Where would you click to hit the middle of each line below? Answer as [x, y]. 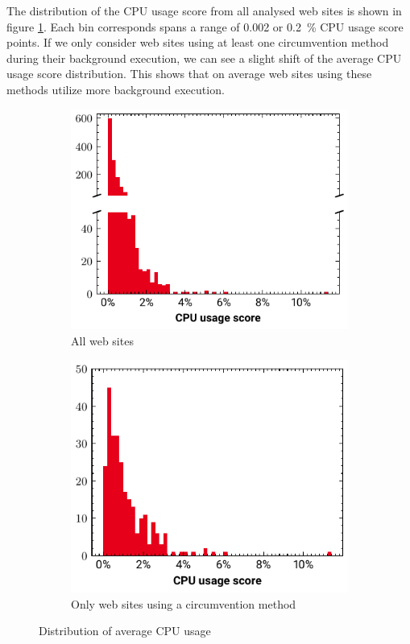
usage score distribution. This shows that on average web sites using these [189, 74]
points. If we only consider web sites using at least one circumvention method [198, 42]
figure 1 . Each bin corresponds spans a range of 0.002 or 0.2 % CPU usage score [205, 26]
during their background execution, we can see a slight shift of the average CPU [204, 58]
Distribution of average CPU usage [125, 631]
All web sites [102, 340]
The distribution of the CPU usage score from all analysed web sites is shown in [204, 10]
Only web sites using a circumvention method [184, 603]
